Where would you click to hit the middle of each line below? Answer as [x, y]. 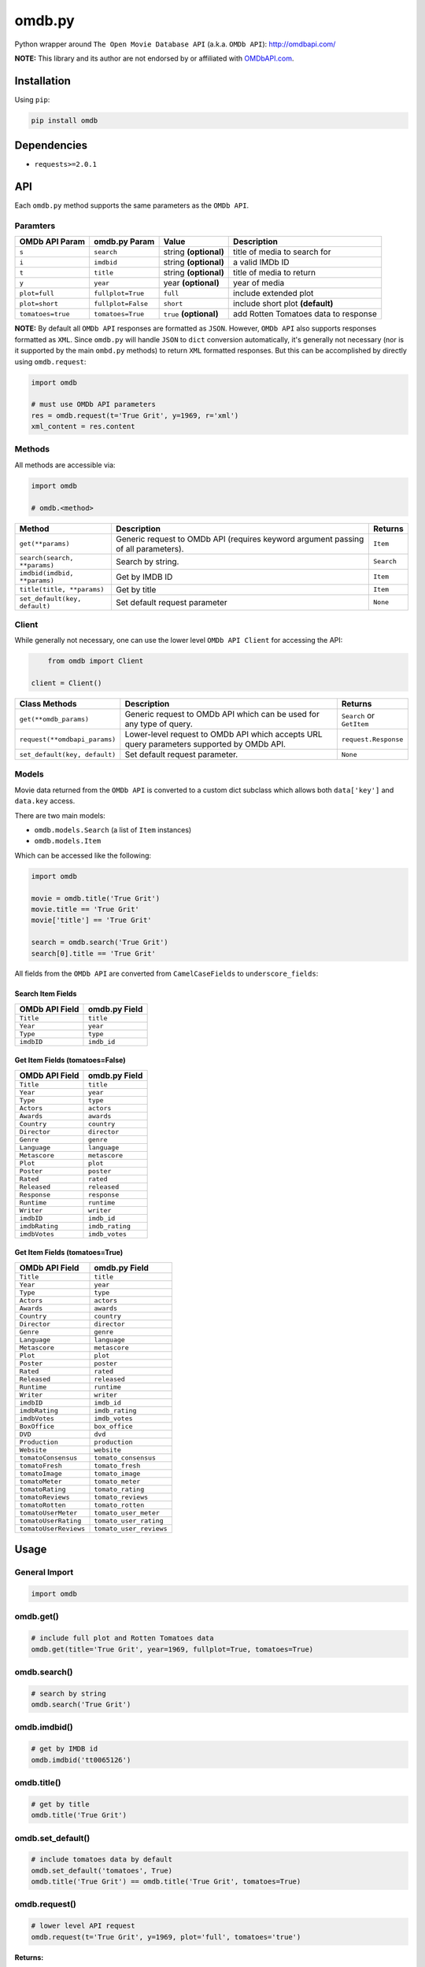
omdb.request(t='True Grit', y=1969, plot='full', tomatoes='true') [166, 1937]
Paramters [35, 226]
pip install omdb [65, 120]
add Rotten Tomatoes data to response [305, 314]
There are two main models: [60, 815]
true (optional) [191, 314]
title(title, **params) [62, 590]
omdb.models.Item [68, 841]
